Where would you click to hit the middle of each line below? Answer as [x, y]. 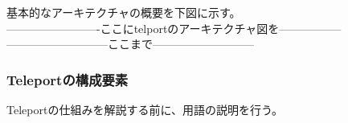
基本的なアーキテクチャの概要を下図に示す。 [124, 12]
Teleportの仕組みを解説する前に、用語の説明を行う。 [145, 109]
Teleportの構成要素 [68, 79]
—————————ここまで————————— [130, 44]
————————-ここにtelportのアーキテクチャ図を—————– [174, 28]
